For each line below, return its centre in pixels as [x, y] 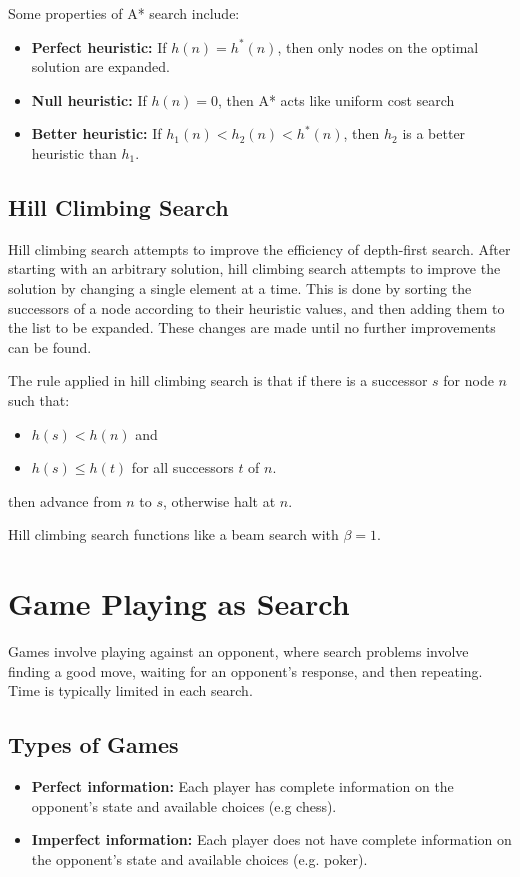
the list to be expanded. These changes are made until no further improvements [252, 327]
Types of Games [93, 744]
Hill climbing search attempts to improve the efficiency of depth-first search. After [259, 248]
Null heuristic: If [89, 99]
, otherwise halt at [219, 500]
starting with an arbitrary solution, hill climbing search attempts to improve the [254, 268]
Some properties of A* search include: [124, 13]
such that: [39, 399]
